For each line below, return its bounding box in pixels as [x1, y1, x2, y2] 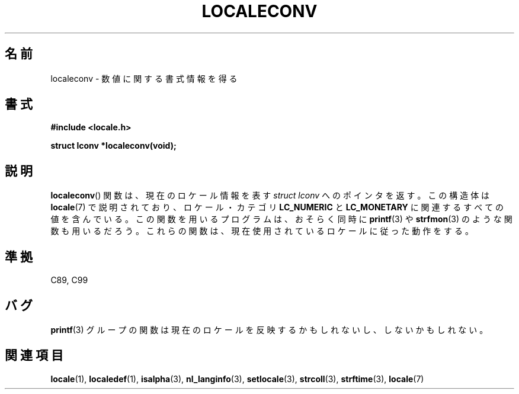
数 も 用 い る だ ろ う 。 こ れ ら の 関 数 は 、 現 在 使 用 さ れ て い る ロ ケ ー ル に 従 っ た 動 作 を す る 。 [50, 226, 473, 236]
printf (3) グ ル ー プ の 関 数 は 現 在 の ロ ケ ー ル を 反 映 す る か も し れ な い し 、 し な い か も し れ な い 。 [50, 324, 488, 335]
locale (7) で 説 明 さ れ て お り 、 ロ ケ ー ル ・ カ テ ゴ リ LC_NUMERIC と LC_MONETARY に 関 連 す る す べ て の [50, 202, 504, 213]
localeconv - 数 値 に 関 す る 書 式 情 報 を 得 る [50, 73, 238, 84]
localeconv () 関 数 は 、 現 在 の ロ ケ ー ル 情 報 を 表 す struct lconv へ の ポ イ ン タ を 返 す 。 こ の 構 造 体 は [50, 190, 490, 201]
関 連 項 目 [5, 348, 63, 363]
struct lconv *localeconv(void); [50, 140, 177, 151]
